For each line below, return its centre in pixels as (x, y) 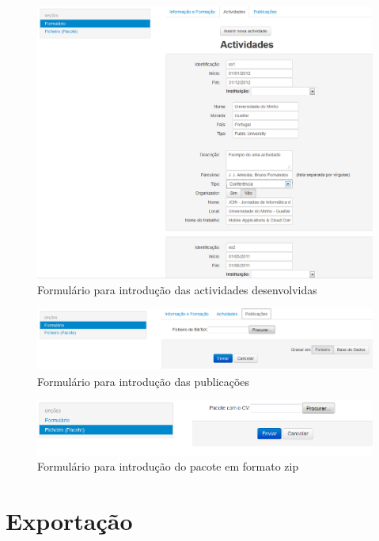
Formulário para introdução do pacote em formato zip (168, 466)
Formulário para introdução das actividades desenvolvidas (177, 289)
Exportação (69, 520)
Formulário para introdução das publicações (144, 381)
